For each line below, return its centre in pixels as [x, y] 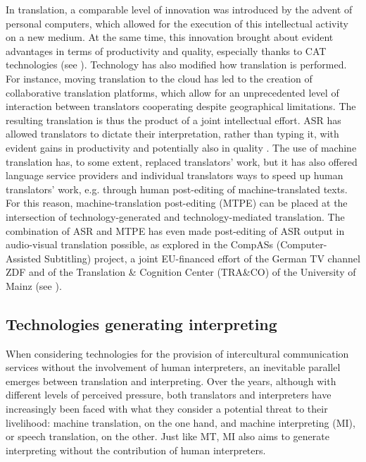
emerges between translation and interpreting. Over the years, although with [171, 381]
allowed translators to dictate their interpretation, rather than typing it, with [172, 134]
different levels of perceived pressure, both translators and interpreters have [169, 395]
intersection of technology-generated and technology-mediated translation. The [175, 216]
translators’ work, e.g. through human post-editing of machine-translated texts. [177, 189]
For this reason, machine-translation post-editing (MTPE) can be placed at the [177, 203]
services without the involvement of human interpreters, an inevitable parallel [173, 367]
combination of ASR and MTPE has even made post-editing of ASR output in [175, 230]
